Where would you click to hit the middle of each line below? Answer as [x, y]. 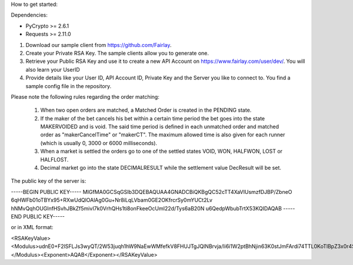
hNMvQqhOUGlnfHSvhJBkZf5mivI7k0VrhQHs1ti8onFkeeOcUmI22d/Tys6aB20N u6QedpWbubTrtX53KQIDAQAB [146, 208]
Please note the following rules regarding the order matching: [85, 96]
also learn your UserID [53, 69]
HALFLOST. [54, 159]
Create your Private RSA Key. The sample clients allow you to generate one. [117, 53]
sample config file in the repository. [69, 86]
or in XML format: [32, 227]
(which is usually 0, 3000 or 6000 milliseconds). [99, 143]
